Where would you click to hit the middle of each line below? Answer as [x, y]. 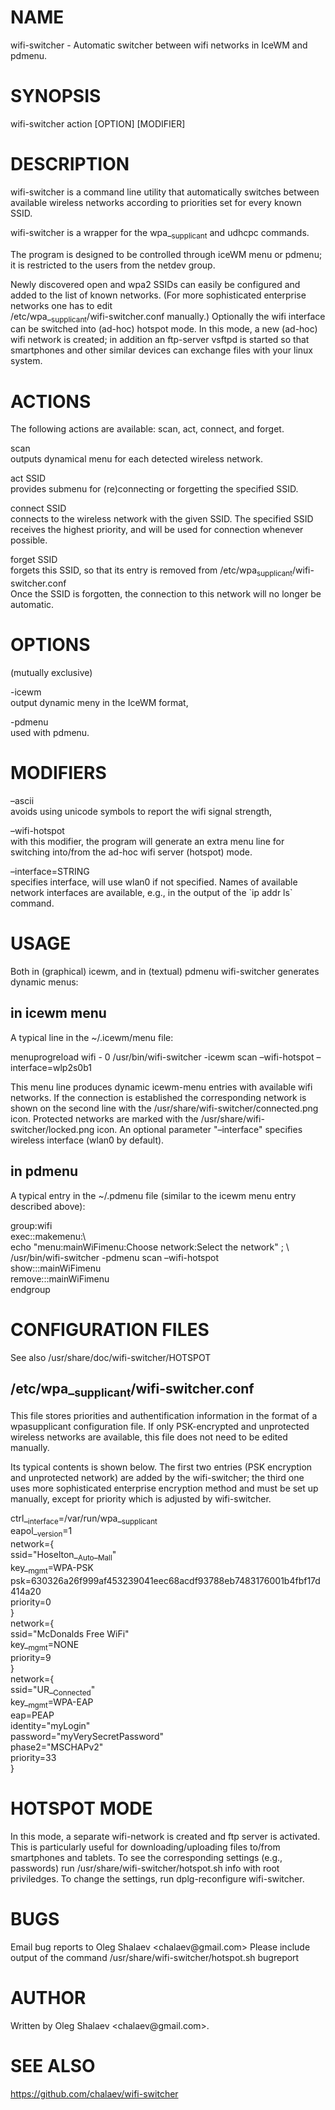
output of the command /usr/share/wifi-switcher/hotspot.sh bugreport [155, 1957]
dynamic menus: [44, 982]
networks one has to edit [61, 305]
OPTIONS [50, 645]
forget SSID [34, 560]
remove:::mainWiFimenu [60, 1278]
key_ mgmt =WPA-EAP [52, 1703]
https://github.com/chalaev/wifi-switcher [94, 2093]
